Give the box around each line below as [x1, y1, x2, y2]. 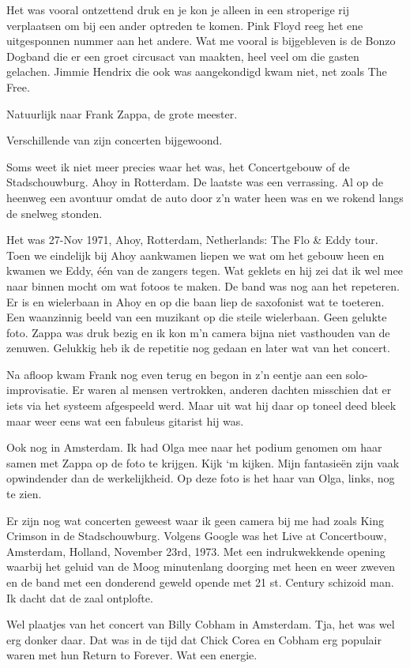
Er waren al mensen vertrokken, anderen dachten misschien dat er [72, 381, 392, 398]
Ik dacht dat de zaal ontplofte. [6, 589, 153, 606]
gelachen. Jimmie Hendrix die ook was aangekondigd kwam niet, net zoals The [6, 63, 387, 80]
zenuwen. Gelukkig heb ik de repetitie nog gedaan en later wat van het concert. [6, 340, 390, 356]
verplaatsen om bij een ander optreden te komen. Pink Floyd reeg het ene [6, 17, 363, 33]
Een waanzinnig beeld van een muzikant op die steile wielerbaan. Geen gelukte [6, 309, 387, 325]
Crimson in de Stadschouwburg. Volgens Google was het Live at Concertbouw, [6, 527, 387, 544]
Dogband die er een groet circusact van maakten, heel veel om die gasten [6, 47, 359, 64]
